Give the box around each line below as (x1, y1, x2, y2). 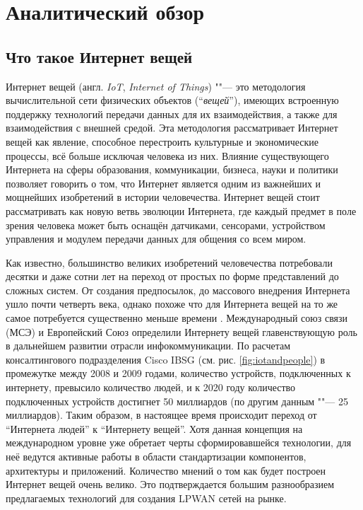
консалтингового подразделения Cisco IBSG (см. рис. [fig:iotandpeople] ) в (6, 352, 326, 366)
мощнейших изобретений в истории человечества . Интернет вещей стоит (6, 190, 320, 204)
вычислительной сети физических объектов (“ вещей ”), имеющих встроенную (6, 93, 339, 108)
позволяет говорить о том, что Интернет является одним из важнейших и (6, 175, 321, 190)
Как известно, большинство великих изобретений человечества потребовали (6, 255, 333, 270)
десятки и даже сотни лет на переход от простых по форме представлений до (6, 269, 339, 284)
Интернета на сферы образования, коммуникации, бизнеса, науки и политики (6, 162, 338, 177)
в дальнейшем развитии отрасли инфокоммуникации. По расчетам (6, 338, 291, 353)
